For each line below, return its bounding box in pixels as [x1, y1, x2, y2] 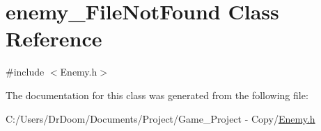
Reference [6, 24, 102, 53]
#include [6, 64, 45, 79]
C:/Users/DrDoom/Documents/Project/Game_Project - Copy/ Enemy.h [6, 111, 315, 125]
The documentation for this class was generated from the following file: [6, 87, 308, 102]
